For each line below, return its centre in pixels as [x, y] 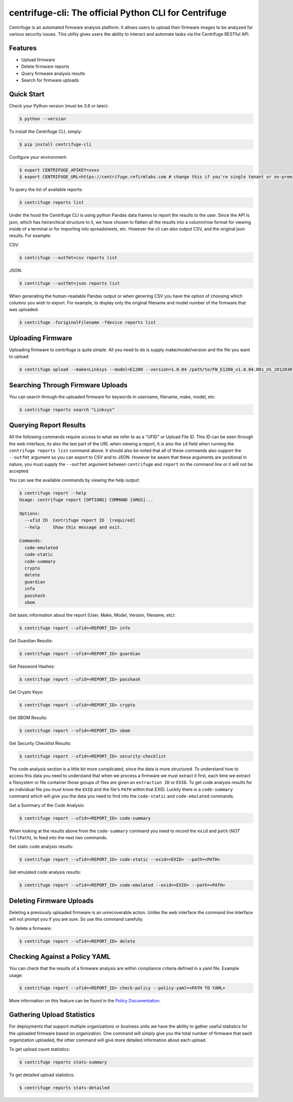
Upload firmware [38, 60]
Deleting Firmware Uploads [51, 901]
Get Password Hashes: [32, 666]
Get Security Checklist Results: [40, 743]
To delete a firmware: [31, 928]
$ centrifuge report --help [53, 493]
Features [23, 48]
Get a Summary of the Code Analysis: [47, 805]
